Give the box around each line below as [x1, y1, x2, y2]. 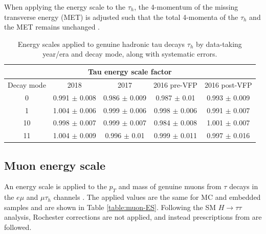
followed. [4, 222, 32, 232]
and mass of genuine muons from [118, 181, 221, 192]
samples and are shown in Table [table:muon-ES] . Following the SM [4, 201, 216, 212]
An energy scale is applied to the [4, 181, 107, 192]
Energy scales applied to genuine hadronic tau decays [17, 38, 185, 49]
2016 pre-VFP [153, 79, 197, 90]
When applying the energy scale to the [4, 2, 125, 12]
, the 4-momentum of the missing [134, 2, 238, 12]
